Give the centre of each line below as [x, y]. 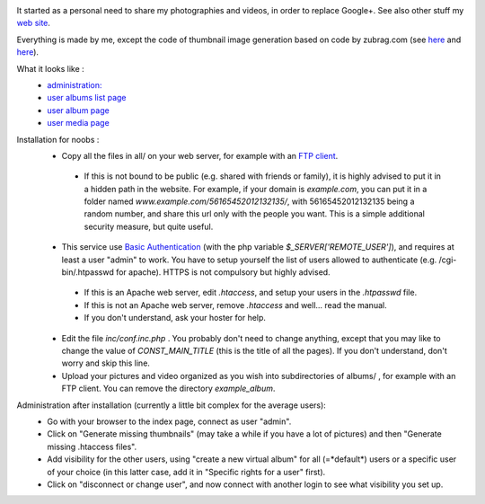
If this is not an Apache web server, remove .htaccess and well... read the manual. [235, 305]
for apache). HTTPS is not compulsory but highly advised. [223, 272]
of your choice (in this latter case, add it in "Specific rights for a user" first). [186, 472]
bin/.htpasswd [88, 272]
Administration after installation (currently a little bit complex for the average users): [172, 405]
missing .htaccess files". [92, 447]
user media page [78, 123]
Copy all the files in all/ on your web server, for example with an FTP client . [200, 155]
